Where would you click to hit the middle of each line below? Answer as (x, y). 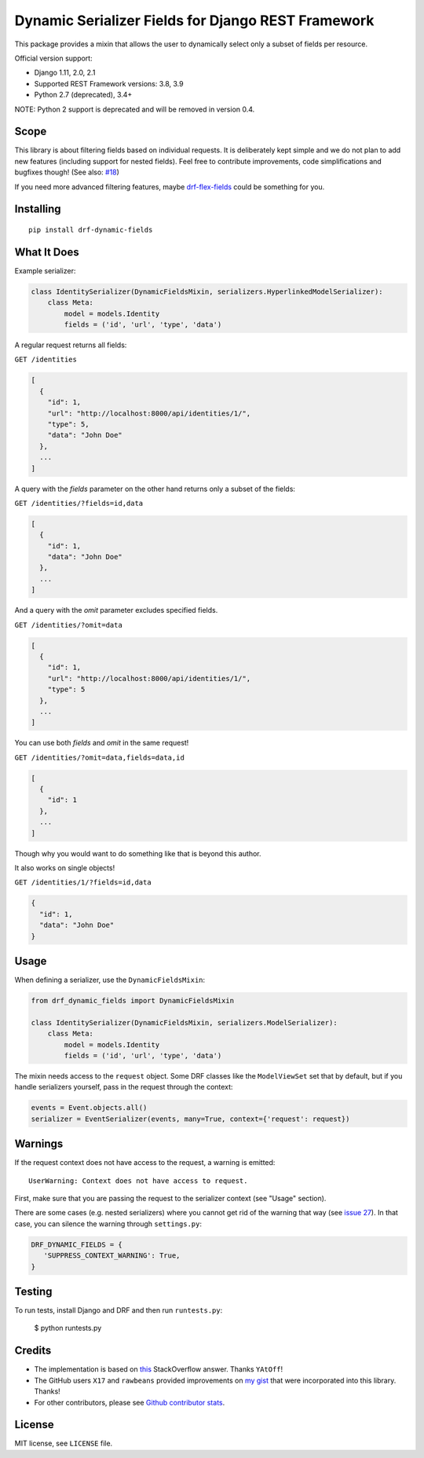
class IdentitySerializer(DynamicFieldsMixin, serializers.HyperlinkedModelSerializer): (207, 291)
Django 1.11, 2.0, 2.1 (65, 73)
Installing (38, 209)
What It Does (47, 252)
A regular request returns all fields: (71, 345)
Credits (33, 1351)
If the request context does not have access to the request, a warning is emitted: (145, 1163)
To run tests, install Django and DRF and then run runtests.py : (119, 1310)
